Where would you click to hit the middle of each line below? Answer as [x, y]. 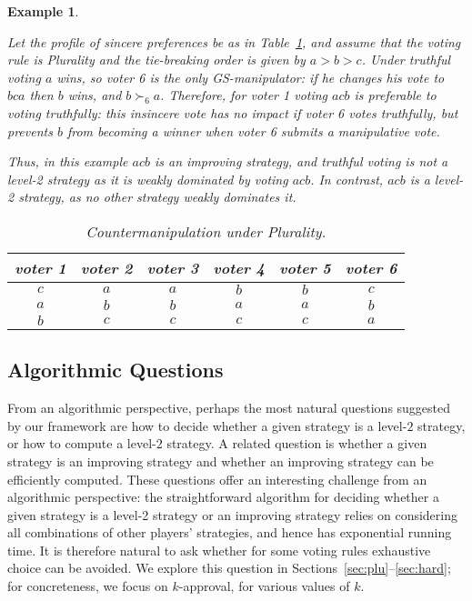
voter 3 [173, 267]
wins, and [95, 95]
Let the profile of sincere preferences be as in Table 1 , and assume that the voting [234, 41]
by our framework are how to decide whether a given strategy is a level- [207, 425]
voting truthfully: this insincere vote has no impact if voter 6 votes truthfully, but [233, 112]
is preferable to [395, 95]
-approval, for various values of [264, 586]
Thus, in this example [68, 161]
